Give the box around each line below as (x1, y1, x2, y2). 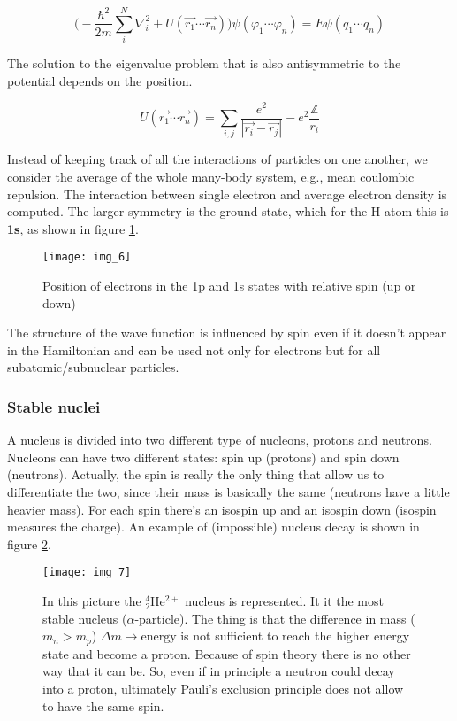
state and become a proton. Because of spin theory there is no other (42, 644, 411, 663)
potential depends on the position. (7, 71, 193, 89)
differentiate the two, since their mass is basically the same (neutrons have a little (7, 483, 450, 501)
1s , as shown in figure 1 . (7, 219, 139, 237)
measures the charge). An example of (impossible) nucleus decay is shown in (7, 517, 420, 536)
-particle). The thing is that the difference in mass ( (134, 609, 415, 627)
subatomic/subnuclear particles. (7, 358, 179, 376)
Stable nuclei (7, 395, 101, 417)
